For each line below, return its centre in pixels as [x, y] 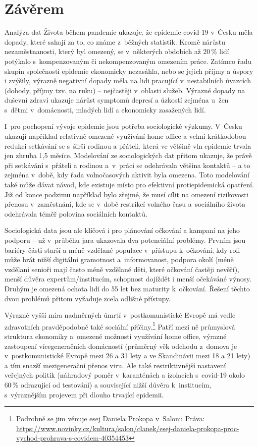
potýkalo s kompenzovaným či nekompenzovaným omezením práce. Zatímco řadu [128, 61]
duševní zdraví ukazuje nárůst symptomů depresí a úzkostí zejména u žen [117, 100]
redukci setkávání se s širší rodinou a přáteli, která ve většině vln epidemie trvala [128, 145]
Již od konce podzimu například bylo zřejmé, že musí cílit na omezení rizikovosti [127, 194]
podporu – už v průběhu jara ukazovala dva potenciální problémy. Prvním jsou [125, 240]
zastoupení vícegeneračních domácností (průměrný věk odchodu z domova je [121, 346]
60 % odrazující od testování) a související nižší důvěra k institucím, [108, 384]
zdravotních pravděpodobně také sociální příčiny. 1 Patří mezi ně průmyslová [120, 326]
